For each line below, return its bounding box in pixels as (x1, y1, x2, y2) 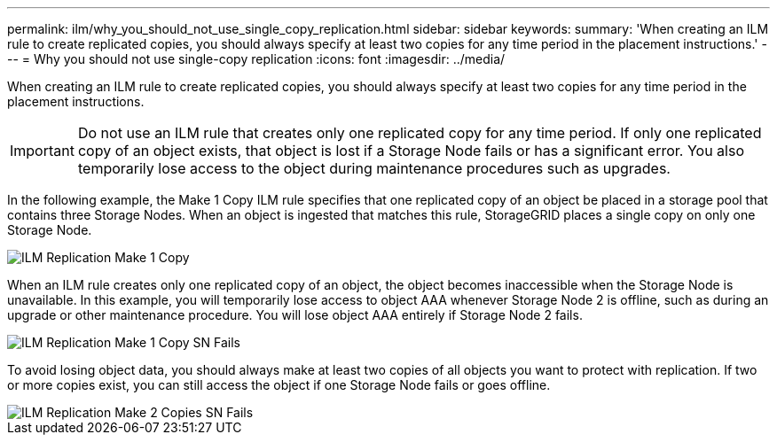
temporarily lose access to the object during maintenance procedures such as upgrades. (77, 159, 671, 177)
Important (10, 142, 75, 159)
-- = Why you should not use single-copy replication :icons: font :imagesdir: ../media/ (7, 51, 506, 66)
